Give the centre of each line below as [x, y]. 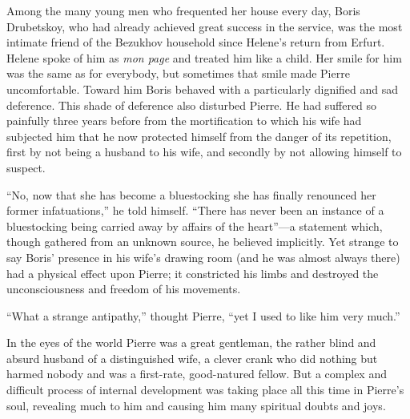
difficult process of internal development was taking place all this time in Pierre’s [205, 390]
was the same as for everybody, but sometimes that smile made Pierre [178, 73]
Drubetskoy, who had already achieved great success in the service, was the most [205, 26]
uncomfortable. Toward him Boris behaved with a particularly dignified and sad [203, 89]
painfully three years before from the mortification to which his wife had [184, 121]
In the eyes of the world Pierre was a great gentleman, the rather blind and [191, 342]
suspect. [26, 167]
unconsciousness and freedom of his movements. [124, 289]
